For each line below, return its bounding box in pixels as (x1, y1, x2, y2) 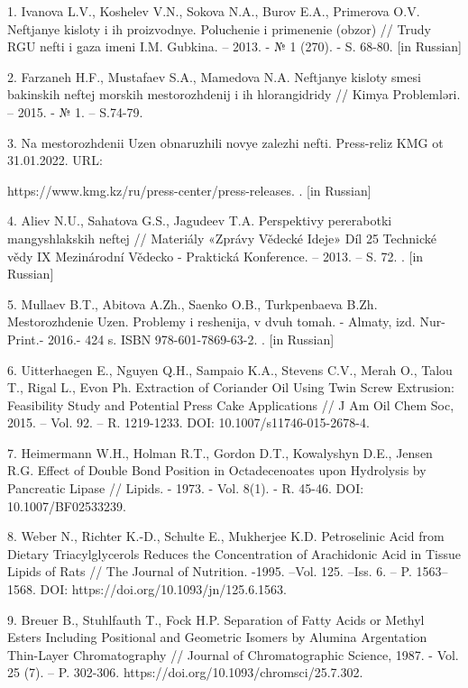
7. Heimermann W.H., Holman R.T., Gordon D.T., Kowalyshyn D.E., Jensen (7, 443, 433, 462)
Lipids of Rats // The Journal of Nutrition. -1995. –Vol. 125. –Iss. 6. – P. (7, 562, 412, 581)
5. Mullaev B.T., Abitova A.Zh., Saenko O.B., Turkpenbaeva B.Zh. (7, 294, 378, 313)
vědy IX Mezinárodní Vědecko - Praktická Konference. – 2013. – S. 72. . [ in (7, 246, 424, 265)
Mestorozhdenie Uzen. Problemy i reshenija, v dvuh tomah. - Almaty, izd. (7, 312, 416, 331)
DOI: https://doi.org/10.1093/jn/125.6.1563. (40, 580, 287, 599)
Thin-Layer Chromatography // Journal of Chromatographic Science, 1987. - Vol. (7, 645, 459, 664)
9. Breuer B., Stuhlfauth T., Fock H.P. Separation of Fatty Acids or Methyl (7, 610, 425, 628)
